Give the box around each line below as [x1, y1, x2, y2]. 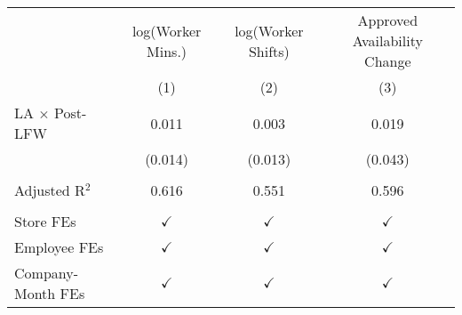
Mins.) [147, 40, 187, 61]
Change [364, 51, 411, 71]
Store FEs [14, 211, 76, 231]
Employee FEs [14, 237, 104, 257]
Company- [14, 262, 79, 283]
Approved [357, 10, 418, 30]
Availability [352, 30, 423, 51]
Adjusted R [14, 180, 85, 200]
